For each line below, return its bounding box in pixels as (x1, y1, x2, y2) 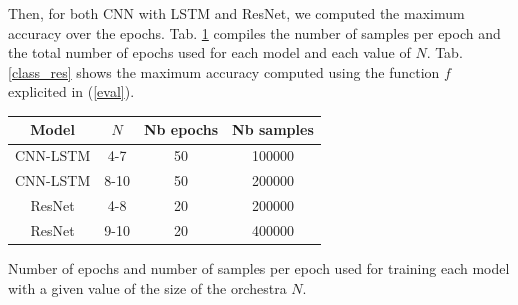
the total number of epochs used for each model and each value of (8, 42, 411, 63)
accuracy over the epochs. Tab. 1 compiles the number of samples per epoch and (8, 22, 501, 43)
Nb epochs (143, 119, 219, 140)
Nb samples (232, 119, 314, 140)
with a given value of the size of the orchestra (8, 277, 287, 298)
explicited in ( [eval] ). (8, 81, 135, 102)
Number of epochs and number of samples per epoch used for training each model (8, 257, 510, 278)
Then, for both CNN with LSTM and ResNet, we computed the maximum (8, 3, 465, 23)
